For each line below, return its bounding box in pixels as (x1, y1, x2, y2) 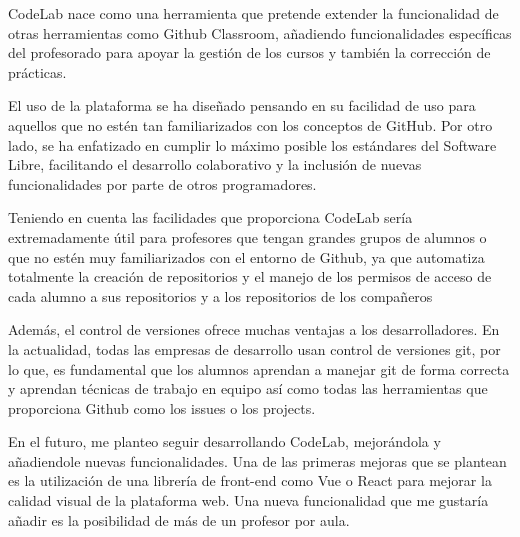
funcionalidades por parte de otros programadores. (8, 173, 317, 194)
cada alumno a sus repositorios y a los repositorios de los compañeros (8, 285, 433, 306)
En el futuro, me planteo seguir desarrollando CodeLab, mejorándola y (8, 431, 441, 452)
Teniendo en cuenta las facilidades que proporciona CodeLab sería (8, 207, 413, 228)
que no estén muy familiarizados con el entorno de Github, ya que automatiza (8, 246, 485, 267)
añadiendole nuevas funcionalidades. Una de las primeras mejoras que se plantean (8, 450, 507, 471)
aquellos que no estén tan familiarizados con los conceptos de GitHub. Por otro (8, 114, 493, 135)
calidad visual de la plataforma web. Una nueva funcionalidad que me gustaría (8, 490, 489, 511)
